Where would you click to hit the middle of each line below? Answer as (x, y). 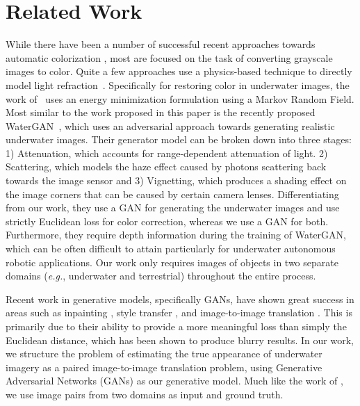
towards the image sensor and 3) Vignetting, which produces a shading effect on (176, 180)
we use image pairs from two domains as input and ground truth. (145, 394)
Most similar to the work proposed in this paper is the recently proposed (161, 112)
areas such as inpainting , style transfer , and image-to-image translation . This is (179, 312)
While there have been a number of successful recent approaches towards (161, 44)
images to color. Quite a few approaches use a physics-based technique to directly (179, 71)
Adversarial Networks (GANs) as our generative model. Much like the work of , (174, 381)
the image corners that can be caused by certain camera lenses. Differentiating (172, 194)
